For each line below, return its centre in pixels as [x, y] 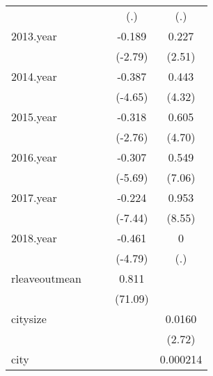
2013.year [34, 36]
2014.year [34, 76]
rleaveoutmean [46, 278]
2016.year [34, 157]
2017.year [34, 197]
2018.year [34, 238]
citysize [29, 319]
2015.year [34, 117]
